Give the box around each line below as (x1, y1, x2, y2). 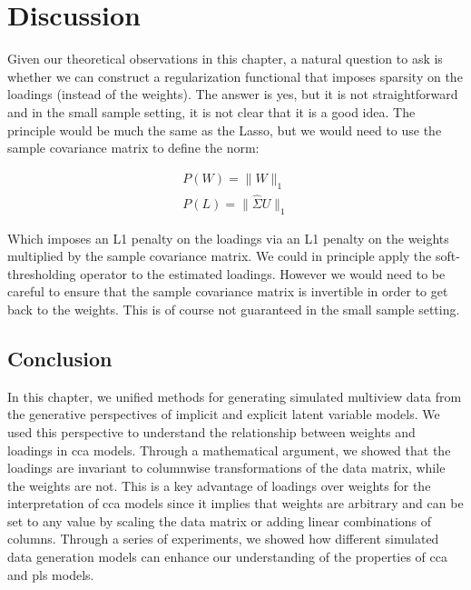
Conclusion (7, 344, 113, 372)
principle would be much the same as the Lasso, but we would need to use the (7, 120, 442, 139)
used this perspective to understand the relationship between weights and (7, 422, 416, 441)
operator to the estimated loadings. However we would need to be (80, 264, 446, 283)
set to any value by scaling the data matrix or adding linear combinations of (7, 511, 432, 530)
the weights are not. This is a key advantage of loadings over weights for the (7, 475, 431, 495)
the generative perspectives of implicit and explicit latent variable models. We (7, 405, 440, 424)
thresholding (7, 264, 76, 283)
